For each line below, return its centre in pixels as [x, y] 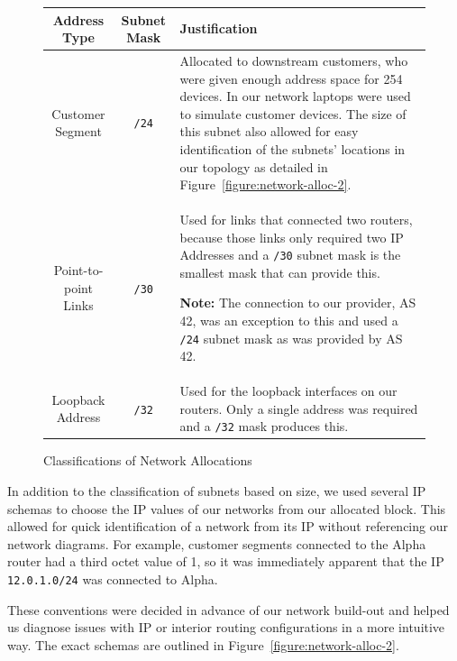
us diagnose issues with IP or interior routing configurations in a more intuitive [226, 627]
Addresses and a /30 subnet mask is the [290, 255]
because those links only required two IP [292, 237]
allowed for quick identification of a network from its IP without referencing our [228, 526]
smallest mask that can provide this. [280, 272]
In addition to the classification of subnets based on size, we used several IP [217, 491]
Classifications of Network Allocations [148, 460]
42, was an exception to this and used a [289, 320]
